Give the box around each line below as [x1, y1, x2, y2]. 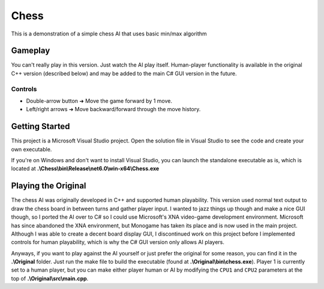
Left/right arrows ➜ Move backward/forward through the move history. [26, 106, 201, 113]
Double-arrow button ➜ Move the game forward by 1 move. [26, 97, 172, 105]
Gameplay [11, 46, 50, 56]
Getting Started [11, 121, 70, 132]
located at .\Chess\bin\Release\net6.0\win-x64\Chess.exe [11, 165, 160, 172]
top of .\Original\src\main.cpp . [11, 275, 89, 282]
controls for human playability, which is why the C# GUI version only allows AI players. [11, 239, 225, 246]
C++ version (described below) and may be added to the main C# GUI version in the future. [11, 70, 237, 77]
